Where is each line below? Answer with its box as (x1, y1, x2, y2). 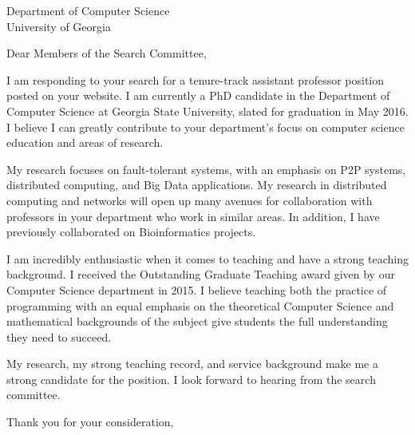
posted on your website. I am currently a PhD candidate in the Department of (6, 87, 390, 104)
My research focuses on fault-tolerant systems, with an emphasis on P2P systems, (6, 160, 406, 177)
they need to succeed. (6, 328, 112, 345)
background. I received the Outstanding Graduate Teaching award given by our (6, 266, 395, 283)
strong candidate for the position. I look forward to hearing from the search (6, 370, 376, 387)
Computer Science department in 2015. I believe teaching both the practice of (6, 281, 387, 298)
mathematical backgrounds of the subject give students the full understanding (6, 313, 388, 330)
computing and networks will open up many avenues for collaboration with (6, 192, 373, 208)
